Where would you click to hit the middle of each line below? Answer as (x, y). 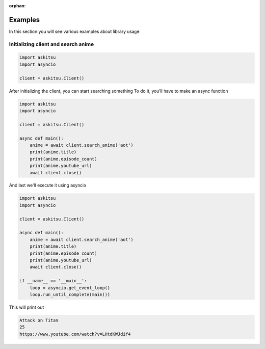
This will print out (26, 307)
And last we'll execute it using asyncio (48, 185)
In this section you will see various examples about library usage (74, 31)
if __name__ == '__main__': (53, 281)
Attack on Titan (39, 320)
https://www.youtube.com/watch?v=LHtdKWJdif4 (75, 334)
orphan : (17, 6)
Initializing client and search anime (52, 44)
